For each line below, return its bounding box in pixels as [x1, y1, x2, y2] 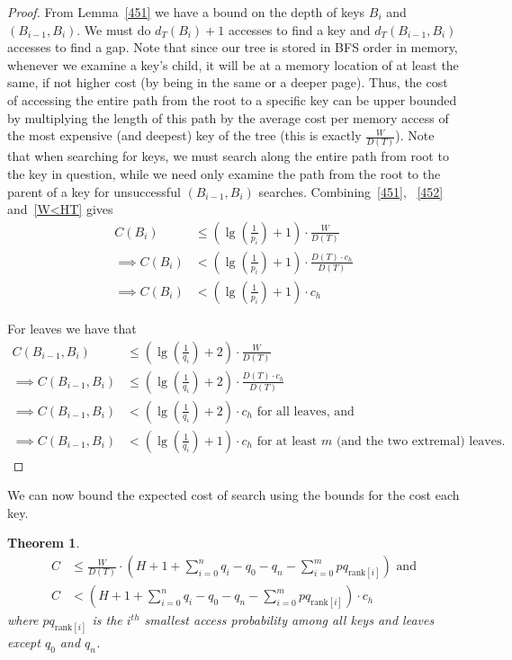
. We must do [76, 20, 151, 39]
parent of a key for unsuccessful [7, 182, 181, 201]
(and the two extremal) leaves [336, 434, 502, 448]
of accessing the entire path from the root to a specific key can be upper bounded [7, 90, 457, 109]
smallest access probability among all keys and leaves [144, 611, 435, 629]
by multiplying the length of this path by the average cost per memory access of [7, 108, 449, 127]
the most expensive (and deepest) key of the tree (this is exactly [7, 126, 362, 145]
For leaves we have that [7, 318, 137, 337]
